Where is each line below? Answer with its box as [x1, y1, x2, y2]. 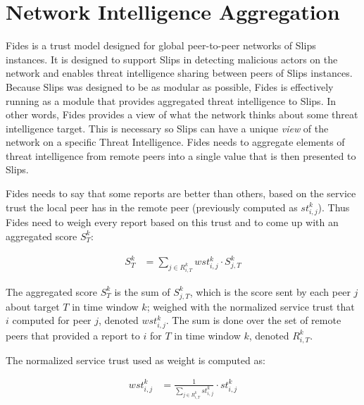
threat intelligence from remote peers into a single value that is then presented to [6, 148, 356, 163]
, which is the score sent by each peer [189, 284, 351, 299]
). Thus [318, 199, 350, 214]
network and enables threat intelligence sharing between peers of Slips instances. [6, 66, 353, 80]
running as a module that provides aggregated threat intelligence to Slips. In [6, 93, 337, 108]
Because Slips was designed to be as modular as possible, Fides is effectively [6, 79, 334, 94]
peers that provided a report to [6, 328, 140, 342]
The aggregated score [6, 284, 98, 299]
